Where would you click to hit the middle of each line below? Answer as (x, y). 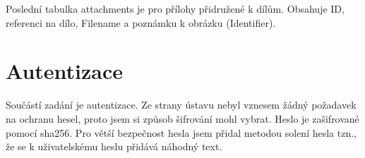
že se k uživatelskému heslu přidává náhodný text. (114, 146)
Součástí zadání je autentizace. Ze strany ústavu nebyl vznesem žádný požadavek (181, 105)
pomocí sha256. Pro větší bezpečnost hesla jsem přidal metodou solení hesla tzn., (181, 132)
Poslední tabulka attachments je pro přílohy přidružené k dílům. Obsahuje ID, (175, 8)
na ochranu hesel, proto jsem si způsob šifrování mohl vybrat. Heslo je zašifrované (182, 118)
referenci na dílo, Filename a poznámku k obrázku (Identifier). (141, 22)
